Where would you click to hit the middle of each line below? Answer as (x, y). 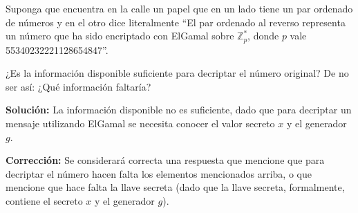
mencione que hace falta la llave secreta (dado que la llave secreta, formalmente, (175, 187)
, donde (263, 36)
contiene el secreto (44, 200)
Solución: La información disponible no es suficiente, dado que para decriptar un (179, 110)
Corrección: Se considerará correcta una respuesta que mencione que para (165, 160)
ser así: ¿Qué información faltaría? (78, 86)
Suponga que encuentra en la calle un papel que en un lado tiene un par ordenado (179, 8)
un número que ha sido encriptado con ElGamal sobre (120, 36)
